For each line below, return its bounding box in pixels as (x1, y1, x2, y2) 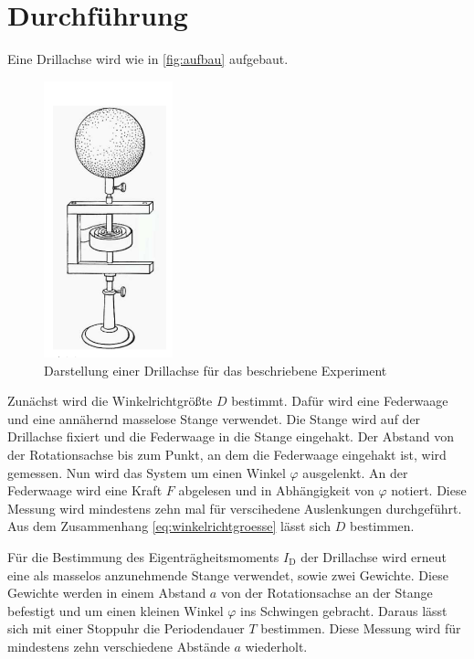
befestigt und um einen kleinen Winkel (7, 601, 224, 620)
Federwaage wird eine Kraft (7, 481, 163, 500)
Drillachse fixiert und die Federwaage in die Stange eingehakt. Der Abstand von (7, 427, 454, 446)
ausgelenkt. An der (302, 462, 408, 482)
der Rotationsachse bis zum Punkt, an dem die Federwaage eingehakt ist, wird (7, 445, 447, 464)
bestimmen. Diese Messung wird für (260, 619, 461, 638)
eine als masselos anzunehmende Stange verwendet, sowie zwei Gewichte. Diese (7, 565, 448, 584)
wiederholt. (245, 636, 308, 655)
